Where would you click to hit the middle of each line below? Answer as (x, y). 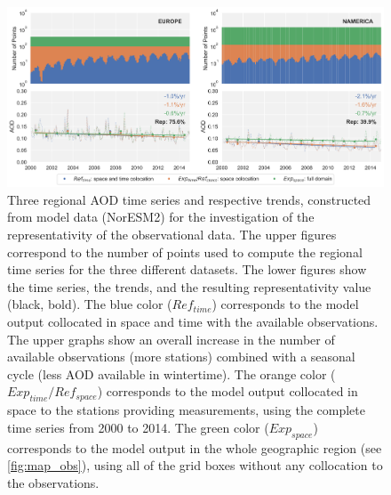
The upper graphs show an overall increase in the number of (171, 339)
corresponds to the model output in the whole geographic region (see (195, 447)
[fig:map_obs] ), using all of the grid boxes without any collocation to (195, 465)
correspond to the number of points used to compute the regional (185, 252)
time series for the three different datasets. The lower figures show (187, 269)
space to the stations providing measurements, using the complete (187, 410)
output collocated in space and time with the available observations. (193, 321)
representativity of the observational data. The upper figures (172, 235)
